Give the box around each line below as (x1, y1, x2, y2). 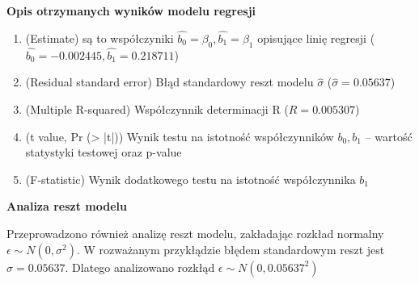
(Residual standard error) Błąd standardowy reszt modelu (25, 73, 314, 90)
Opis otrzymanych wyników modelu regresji (6, 2, 256, 19)
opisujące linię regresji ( (257, 29, 375, 46)
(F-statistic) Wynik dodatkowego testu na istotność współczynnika (25, 170, 356, 187)
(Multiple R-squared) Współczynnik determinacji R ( (25, 101, 289, 118)
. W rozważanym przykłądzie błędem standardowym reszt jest (76, 240, 385, 257)
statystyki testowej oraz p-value (25, 144, 182, 161)
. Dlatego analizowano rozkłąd (65, 258, 215, 275)
